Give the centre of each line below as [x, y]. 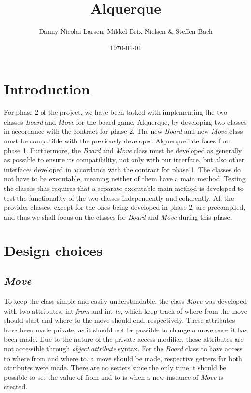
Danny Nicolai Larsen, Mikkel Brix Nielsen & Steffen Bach [126, 31]
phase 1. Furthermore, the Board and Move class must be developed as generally [123, 150]
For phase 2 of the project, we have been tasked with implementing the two [116, 112]
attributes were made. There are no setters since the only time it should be [115, 368]
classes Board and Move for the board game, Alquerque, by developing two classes [125, 121]
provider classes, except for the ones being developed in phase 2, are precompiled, [125, 207]
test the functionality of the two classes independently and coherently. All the [119, 197]
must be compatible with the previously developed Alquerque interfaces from [118, 141]
